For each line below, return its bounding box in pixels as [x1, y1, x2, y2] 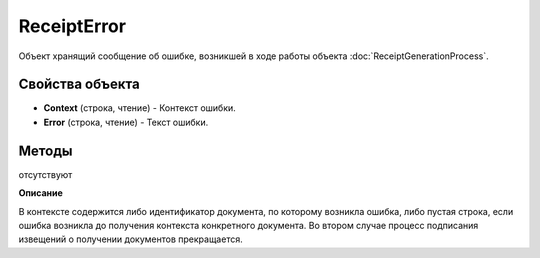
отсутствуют [18, 168, 73, 180]
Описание [18, 187, 64, 199]
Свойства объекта [18, 76, 140, 93]
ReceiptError [18, 15, 127, 37]
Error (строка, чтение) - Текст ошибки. [43, 116, 209, 128]
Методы [18, 142, 73, 159]
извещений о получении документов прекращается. [18, 233, 244, 245]
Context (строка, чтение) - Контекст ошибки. [43, 102, 237, 114]
